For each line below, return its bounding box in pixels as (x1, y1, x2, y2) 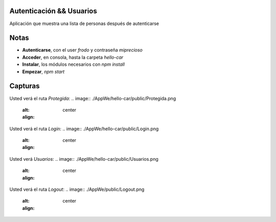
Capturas (9, 82, 40, 90)
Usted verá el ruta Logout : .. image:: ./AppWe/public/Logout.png (9, 186, 145, 192)
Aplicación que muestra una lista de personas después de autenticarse (9, 20, 159, 27)
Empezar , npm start (22, 68, 65, 75)
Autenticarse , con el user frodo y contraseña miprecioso (22, 47, 143, 53)
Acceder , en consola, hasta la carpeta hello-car (22, 54, 124, 60)
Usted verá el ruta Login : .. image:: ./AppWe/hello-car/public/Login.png (9, 126, 159, 132)
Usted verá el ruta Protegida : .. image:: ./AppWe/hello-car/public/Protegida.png (9, 95, 176, 102)
